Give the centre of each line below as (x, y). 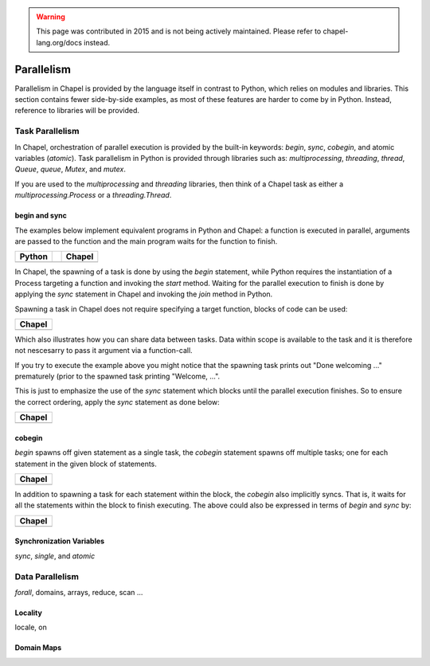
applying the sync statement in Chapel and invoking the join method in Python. (144, 294)
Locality (29, 613)
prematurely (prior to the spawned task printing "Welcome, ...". (117, 376)
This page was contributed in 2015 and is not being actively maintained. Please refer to (179, 31)
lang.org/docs (59, 42)
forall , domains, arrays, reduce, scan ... (79, 592)
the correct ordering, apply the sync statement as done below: (117, 402)
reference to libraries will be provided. (77, 111)
